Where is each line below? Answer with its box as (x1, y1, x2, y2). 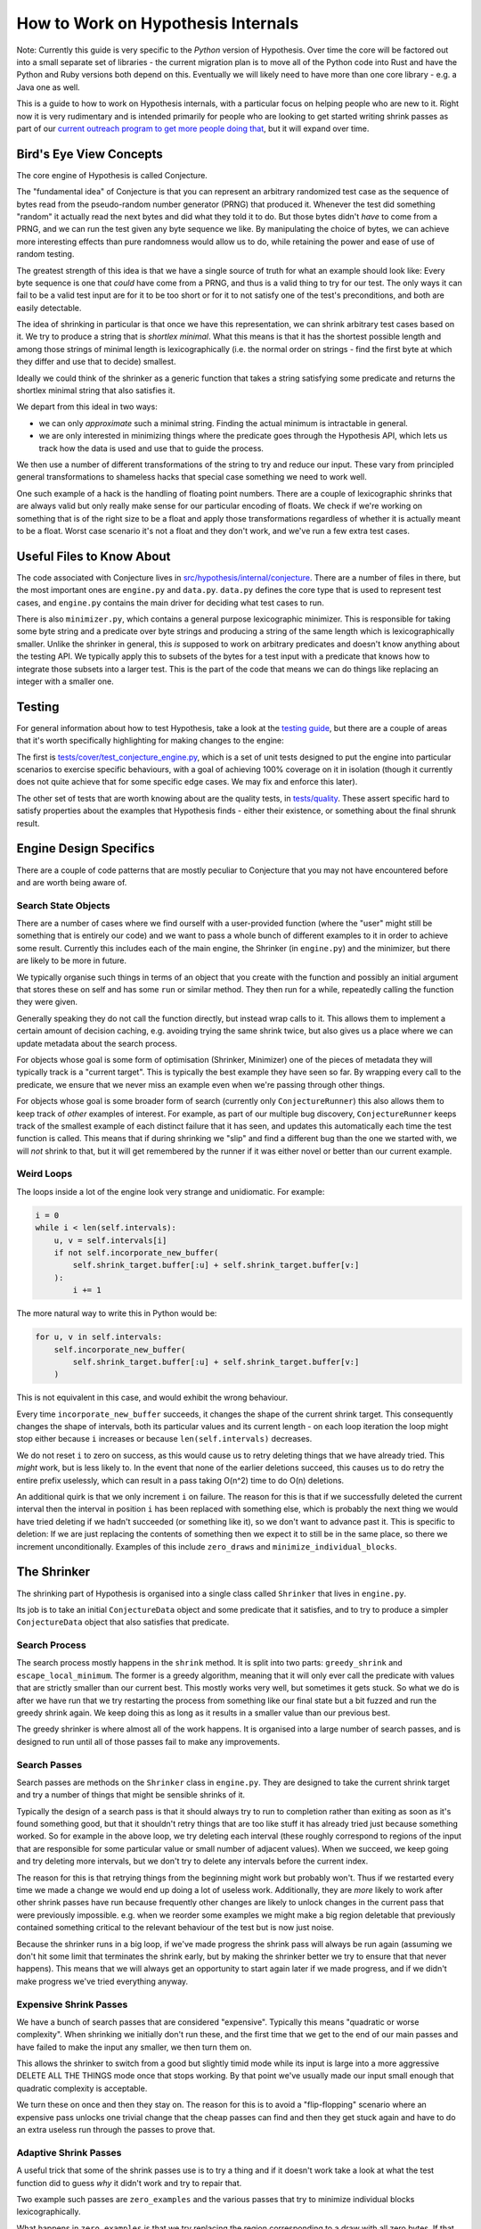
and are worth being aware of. (16, 876, 127, 887)
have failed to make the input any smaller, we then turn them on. (16, 2042, 252, 2052)
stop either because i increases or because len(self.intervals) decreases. (16, 1434, 313, 1444)
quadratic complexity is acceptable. (16, 2083, 148, 2093)
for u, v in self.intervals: (35, 1332, 163, 1342)
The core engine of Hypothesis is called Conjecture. (16, 169, 208, 180)
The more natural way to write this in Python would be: (16, 1308, 217, 1319)
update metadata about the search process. (16, 1038, 178, 1049)
